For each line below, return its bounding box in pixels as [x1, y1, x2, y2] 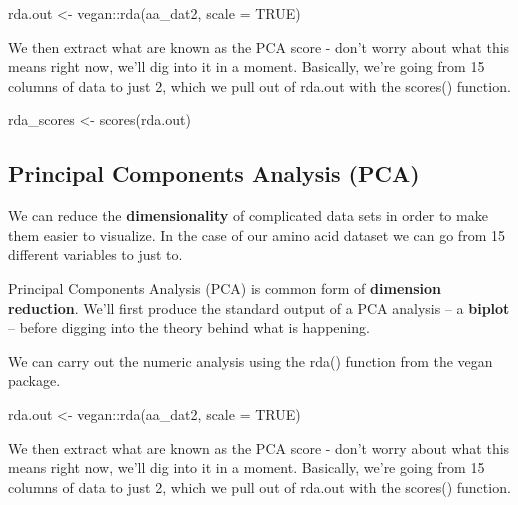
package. [8, 370, 61, 391]
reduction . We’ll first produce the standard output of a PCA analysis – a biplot [8, 297, 510, 318]
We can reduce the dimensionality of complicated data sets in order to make [8, 205, 488, 226]
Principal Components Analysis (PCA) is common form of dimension [8, 277, 442, 298]
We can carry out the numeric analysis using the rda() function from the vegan [8, 350, 493, 371]
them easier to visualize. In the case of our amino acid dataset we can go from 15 [8, 224, 505, 245]
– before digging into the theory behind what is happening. [8, 317, 370, 338]
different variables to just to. [8, 244, 183, 265]
